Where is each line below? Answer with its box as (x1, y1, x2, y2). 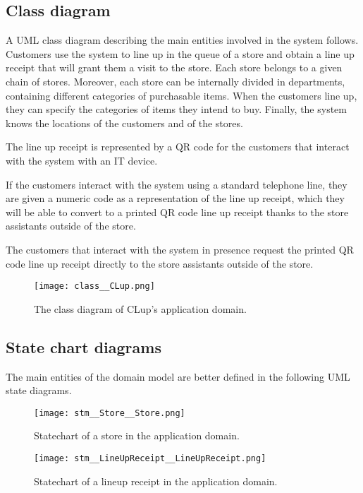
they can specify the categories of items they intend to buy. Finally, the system (6, 102, 347, 117)
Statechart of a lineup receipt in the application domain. (34, 473, 278, 488)
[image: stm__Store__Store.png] (34, 408, 185, 418)
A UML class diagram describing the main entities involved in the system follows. (6, 32, 359, 47)
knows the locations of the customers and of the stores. (6, 115, 243, 130)
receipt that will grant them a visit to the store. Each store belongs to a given (6, 60, 343, 75)
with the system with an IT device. (6, 153, 158, 167)
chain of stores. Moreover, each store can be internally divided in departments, (6, 73, 345, 88)
